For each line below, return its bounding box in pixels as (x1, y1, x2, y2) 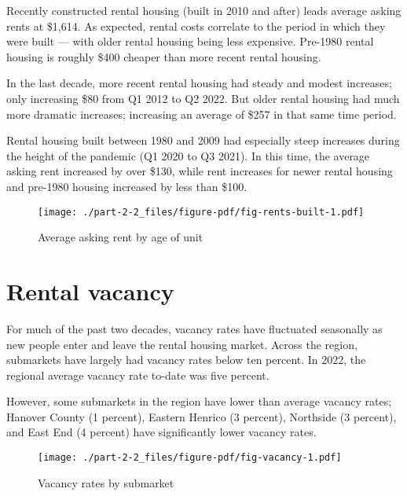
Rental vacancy (6, 274, 174, 307)
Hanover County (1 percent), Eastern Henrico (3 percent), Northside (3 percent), (6, 408, 397, 424)
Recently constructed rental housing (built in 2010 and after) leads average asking (6, 2, 401, 18)
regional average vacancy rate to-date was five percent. (6, 366, 269, 383)
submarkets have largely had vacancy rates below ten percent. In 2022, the (6, 351, 366, 368)
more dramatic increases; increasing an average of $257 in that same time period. (6, 105, 397, 122)
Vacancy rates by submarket (38, 474, 174, 490)
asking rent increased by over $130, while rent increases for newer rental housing (6, 163, 393, 179)
